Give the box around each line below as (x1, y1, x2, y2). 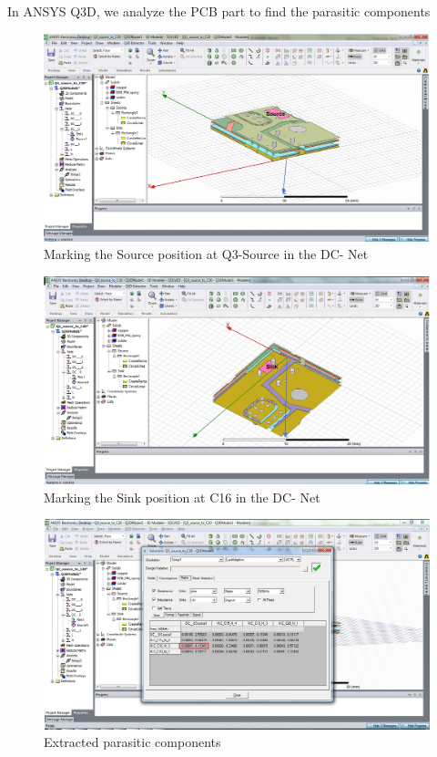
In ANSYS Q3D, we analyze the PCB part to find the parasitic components (7, 2, 431, 20)
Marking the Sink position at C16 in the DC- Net (44, 487, 320, 506)
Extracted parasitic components (44, 732, 221, 752)
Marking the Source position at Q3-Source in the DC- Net (44, 244, 369, 264)
